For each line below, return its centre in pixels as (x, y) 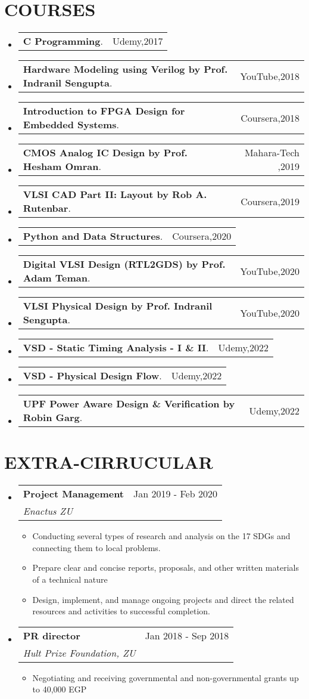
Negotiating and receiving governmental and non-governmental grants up (166, 677)
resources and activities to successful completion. (121, 611)
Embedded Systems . (71, 125)
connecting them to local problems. (96, 547)
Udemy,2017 (138, 41)
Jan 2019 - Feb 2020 (175, 494)
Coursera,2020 (202, 236)
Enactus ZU (48, 511)
